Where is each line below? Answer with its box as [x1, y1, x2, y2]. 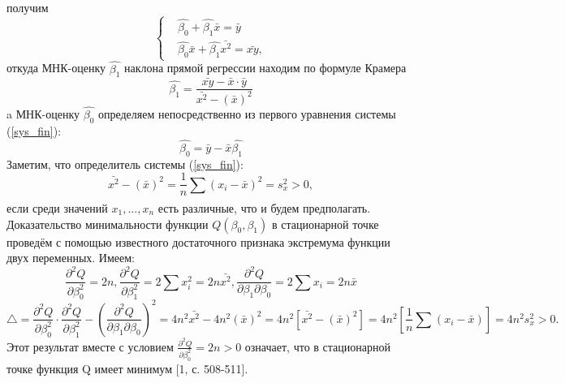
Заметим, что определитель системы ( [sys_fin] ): [6, 155, 244, 172]
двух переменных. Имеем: [6, 249, 136, 266]
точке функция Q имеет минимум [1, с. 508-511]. [6, 359, 248, 377]
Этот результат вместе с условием [6, 338, 174, 355]
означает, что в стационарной [244, 338, 390, 355]
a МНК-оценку [6, 105, 80, 123]
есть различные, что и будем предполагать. [157, 200, 371, 216]
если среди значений [6, 200, 108, 216]
